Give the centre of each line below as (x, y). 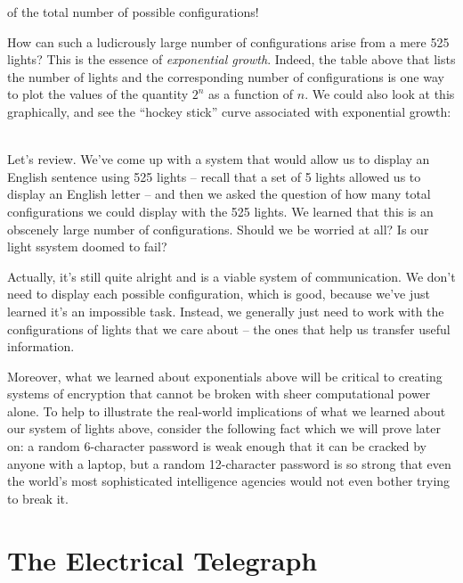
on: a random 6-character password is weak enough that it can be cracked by (217, 446)
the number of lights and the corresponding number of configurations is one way (226, 76)
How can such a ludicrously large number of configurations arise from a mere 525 (228, 41)
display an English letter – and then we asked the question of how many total (219, 194)
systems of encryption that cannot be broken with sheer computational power (219, 394)
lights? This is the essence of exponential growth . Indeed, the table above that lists (231, 59)
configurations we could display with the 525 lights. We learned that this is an (220, 211)
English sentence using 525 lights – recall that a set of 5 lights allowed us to (214, 176)
